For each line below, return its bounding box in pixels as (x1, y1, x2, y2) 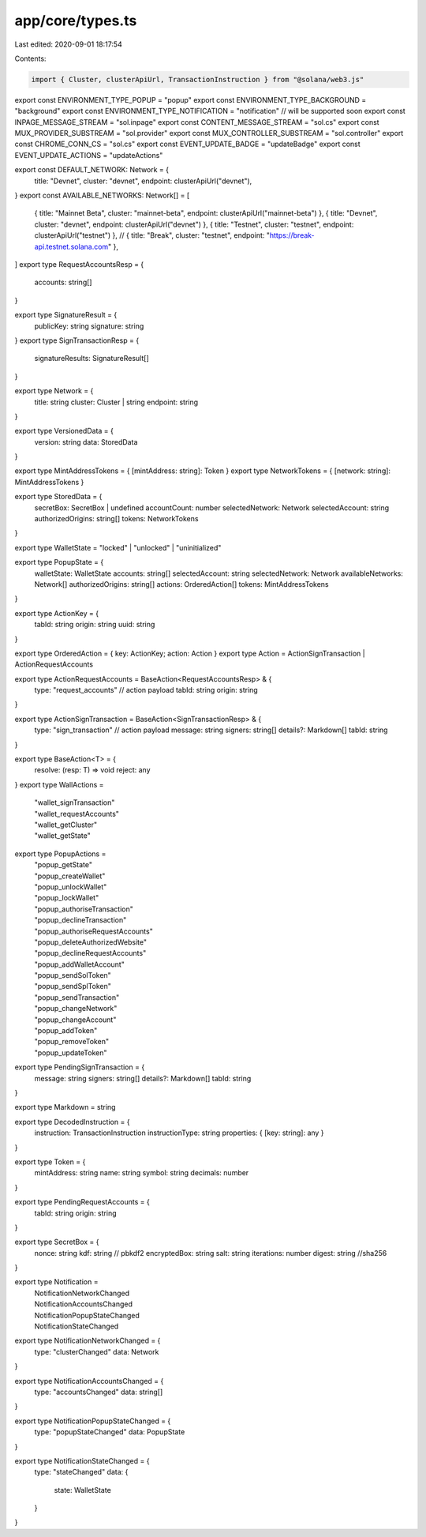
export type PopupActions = (14, 849, 106, 859)
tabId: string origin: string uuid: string (34, 620, 155, 629)
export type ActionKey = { (14, 608, 99, 618)
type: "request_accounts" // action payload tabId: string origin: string (34, 686, 258, 695)
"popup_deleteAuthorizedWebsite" (34, 937, 148, 947)
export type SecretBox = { (14, 1237, 99, 1247)
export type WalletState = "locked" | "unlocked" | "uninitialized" (14, 543, 222, 552)
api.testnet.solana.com (34, 242, 109, 251)
